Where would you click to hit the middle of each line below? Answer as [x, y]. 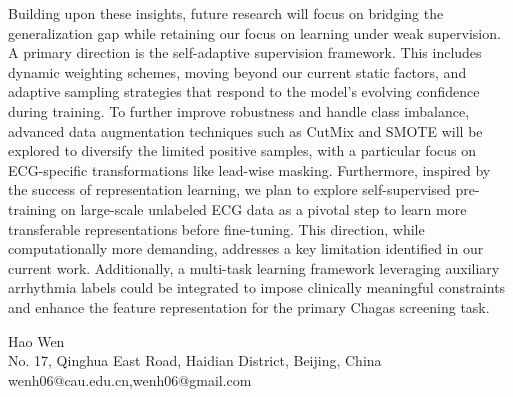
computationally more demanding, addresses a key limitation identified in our [246, 248]
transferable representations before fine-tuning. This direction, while [216, 228]
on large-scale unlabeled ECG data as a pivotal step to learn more [263, 208]
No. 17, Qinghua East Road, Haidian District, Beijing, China [195, 360]
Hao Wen [36, 340]
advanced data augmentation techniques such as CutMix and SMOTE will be [245, 130]
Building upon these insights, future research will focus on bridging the [226, 13]
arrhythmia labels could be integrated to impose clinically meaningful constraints [257, 287]
